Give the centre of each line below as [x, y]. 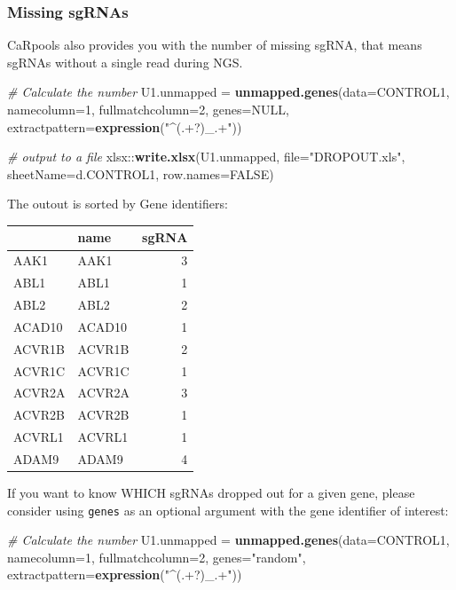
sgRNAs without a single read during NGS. [125, 62]
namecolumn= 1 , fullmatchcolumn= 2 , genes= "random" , [157, 557]
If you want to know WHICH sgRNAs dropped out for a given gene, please [211, 492]
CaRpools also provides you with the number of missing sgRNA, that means [215, 45]
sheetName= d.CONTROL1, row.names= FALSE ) [141, 173]
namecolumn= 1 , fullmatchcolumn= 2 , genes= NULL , [148, 109]
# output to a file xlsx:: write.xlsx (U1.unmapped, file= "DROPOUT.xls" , [206, 157]
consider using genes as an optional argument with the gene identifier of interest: [228, 510]
